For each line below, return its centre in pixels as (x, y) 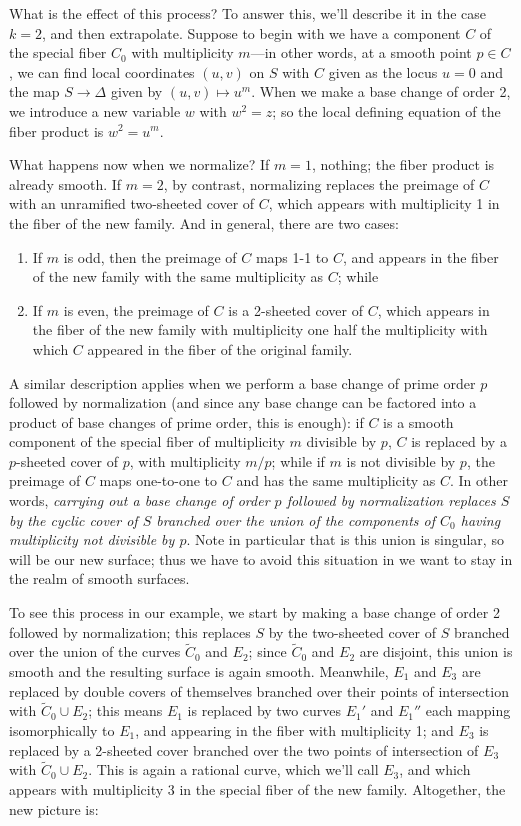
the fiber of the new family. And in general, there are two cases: (204, 222)
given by (136, 91)
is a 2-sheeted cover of (295, 309)
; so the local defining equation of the (386, 110)
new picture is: (54, 808)
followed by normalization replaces (391, 500)
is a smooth (418, 421)
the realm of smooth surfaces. (99, 578)
